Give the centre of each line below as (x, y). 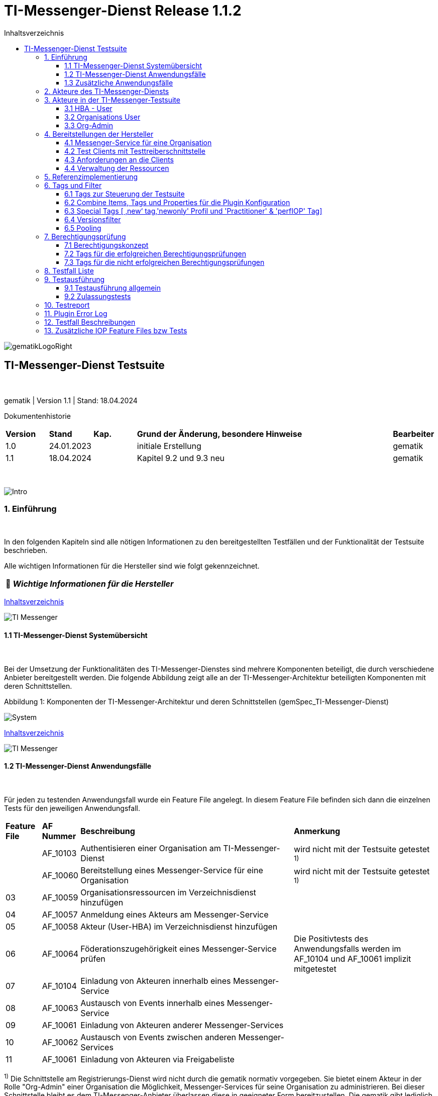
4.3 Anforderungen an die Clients (119, 159)
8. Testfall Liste (69, 270)
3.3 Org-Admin (89, 125)
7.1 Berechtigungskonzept (106, 245)
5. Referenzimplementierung (91, 176)
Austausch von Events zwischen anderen (158, 1037)
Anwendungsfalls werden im (348, 948)
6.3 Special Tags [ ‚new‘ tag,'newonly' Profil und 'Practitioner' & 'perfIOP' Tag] (193, 211)
